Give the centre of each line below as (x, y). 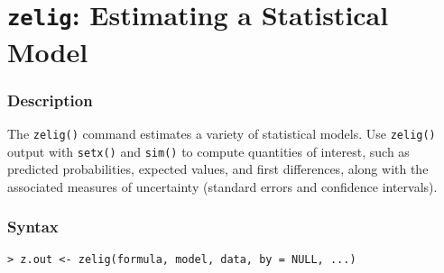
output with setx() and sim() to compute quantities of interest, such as (208, 151)
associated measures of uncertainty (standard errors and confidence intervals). (222, 186)
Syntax (33, 227)
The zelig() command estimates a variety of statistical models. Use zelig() (222, 133)
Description (50, 100)
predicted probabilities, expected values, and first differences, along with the (218, 169)
